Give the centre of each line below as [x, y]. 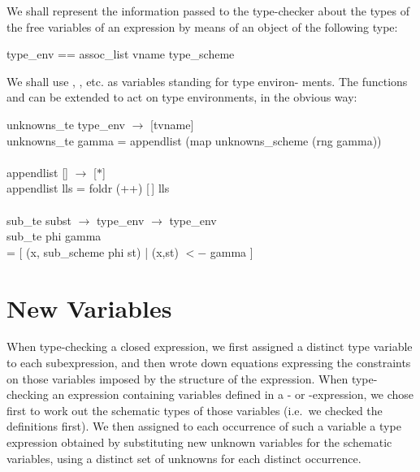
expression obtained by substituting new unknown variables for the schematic [199, 442]
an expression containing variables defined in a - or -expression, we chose [233, 394]
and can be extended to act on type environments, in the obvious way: [182, 97]
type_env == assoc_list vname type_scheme [121, 54]
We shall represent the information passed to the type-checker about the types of [208, 11]
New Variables [89, 307]
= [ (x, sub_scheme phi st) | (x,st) [93, 251]
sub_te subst [39, 220]
